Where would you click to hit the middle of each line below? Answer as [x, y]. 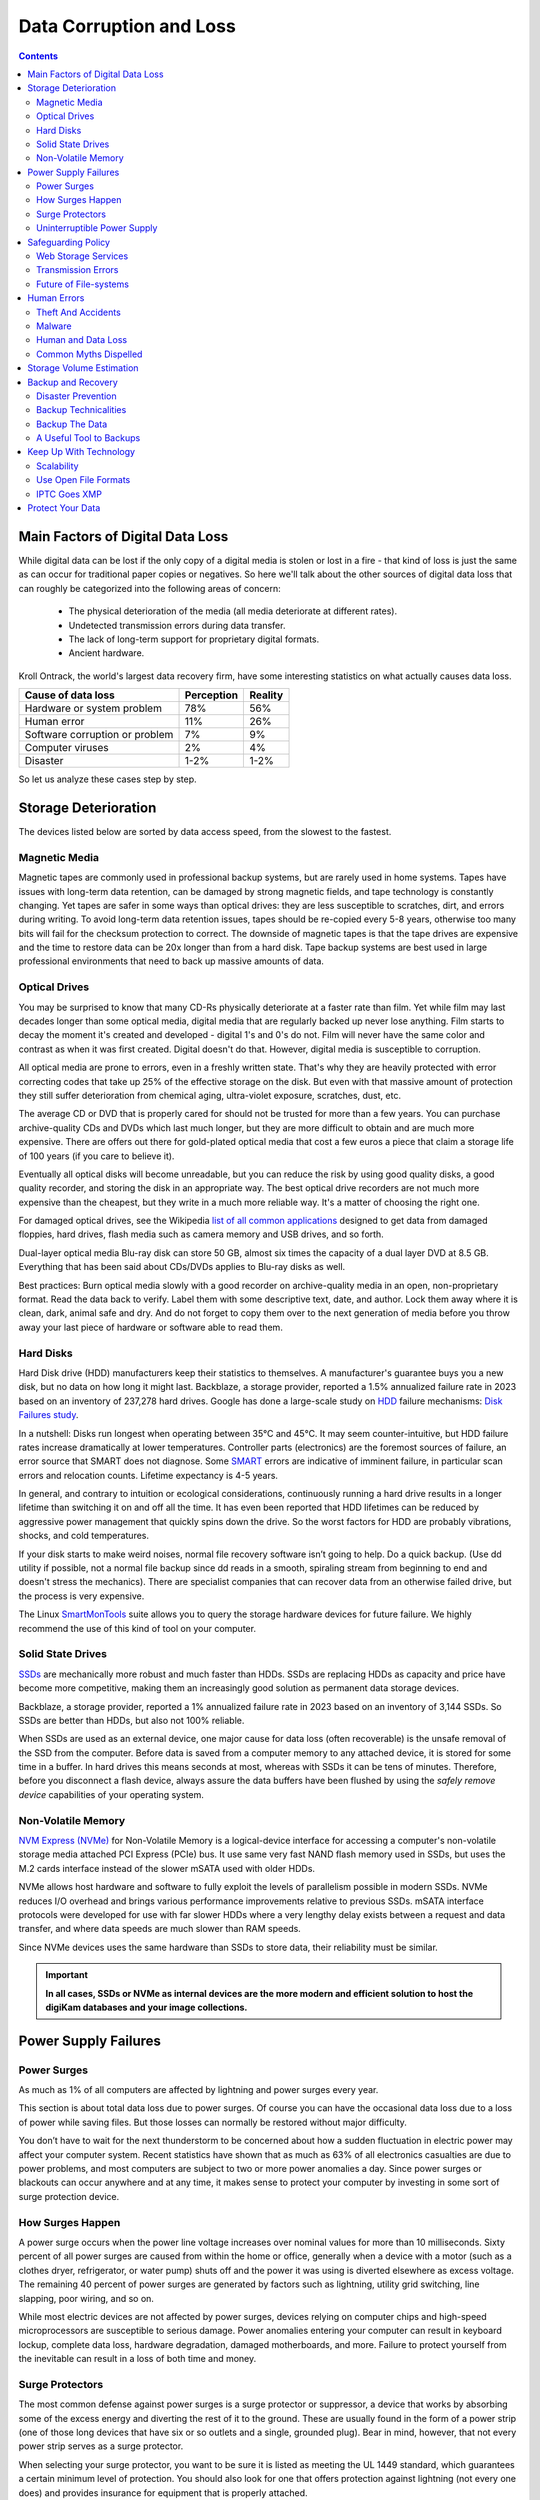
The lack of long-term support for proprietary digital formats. [194, 639]
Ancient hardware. [106, 653]
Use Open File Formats [83, 480]
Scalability [57, 466]
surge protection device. [69, 2196]
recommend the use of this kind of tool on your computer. [137, 1628]
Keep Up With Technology [81, 452]
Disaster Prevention [76, 396]
